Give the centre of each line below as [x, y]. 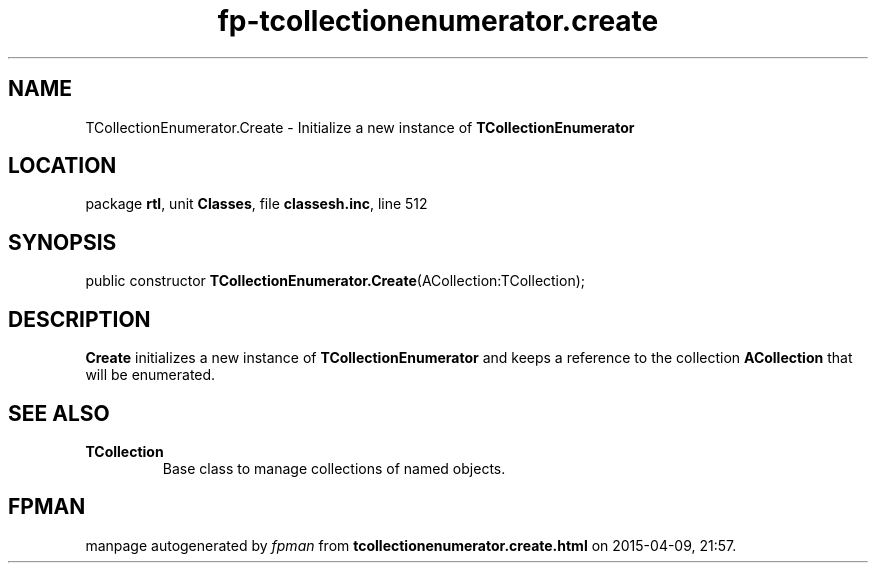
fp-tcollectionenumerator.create [438, 21]
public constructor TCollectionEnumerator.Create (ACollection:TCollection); [335, 281]
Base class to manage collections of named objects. [334, 468]
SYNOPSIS [62, 242]
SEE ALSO [59, 413]
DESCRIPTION [79, 319]
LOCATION [62, 166]
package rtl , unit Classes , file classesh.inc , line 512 [256, 204]
